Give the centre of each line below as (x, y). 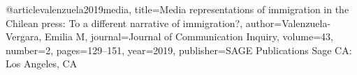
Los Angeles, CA (42, 64)
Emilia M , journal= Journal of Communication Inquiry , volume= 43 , (189, 36)
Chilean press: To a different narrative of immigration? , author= (144, 23)
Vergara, (24, 36)
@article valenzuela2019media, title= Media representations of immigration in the (177, 9)
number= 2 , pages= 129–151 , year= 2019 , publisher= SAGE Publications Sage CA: (179, 50)
